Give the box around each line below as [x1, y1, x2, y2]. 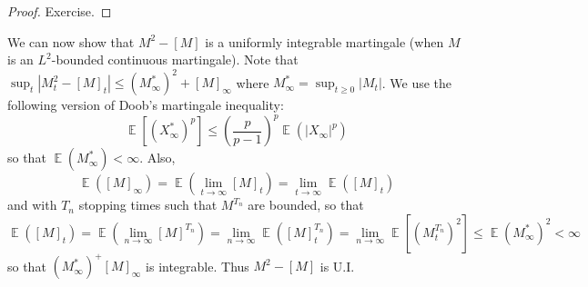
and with [7, 195, 57, 214]
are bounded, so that [248, 195, 364, 214]
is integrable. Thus [146, 256, 249, 275]
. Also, [139, 148, 176, 167]
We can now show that [7, 32, 135, 51]
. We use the [381, 73, 452, 92]
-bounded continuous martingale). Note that [51, 50, 299, 69]
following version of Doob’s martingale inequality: [7, 95, 284, 114]
